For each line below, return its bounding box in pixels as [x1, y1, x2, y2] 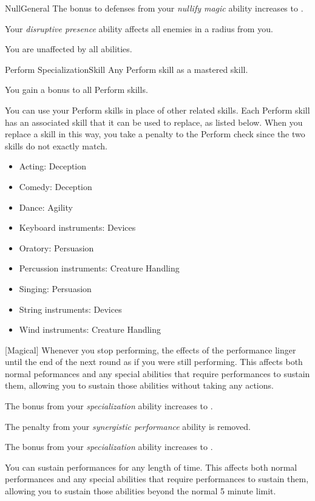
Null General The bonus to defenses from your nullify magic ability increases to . [5, 2, 303, 14]
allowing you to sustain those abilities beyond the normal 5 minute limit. [5, 485, 276, 497]
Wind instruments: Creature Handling [19, 323, 161, 336]
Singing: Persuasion [19, 282, 92, 295]
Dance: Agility [19, 200, 73, 213]
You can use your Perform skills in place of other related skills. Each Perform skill [5, 103, 310, 116]
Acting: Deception [19, 160, 87, 172]
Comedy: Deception [19, 180, 92, 193]
